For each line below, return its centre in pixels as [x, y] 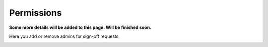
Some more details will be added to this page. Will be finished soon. [80, 27]
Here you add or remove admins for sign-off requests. [65, 36]
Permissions [35, 13]
